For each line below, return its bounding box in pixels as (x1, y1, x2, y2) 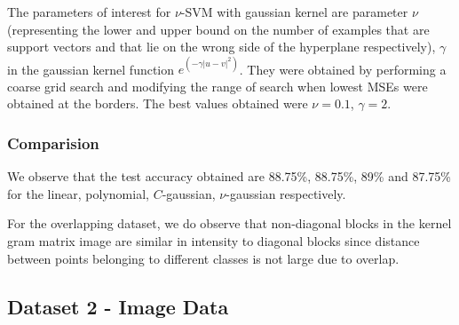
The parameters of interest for (7, 3, 171, 20)
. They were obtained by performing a (239, 59, 447, 78)
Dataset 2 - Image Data (7, 292, 229, 320)
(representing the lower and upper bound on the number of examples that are (7, 20, 430, 38)
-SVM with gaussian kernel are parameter (180, 3, 408, 20)
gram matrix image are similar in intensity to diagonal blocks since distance (7, 232, 420, 250)
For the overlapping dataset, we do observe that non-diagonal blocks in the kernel (7, 214, 452, 233)
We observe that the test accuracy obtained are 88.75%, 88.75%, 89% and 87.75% (7, 167, 451, 186)
